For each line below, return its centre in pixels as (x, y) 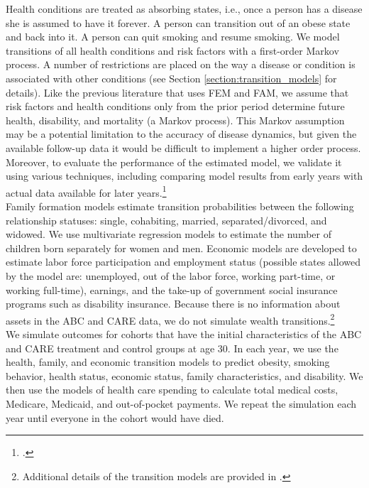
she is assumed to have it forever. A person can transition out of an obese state (178, 22)
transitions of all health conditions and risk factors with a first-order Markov (172, 50)
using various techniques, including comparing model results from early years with (184, 176)
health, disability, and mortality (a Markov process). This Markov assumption (175, 120)
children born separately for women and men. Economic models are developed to (181, 248)
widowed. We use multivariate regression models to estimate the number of (169, 234)
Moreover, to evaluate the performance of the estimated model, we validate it (174, 162)
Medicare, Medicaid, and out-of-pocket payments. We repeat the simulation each (181, 403)
